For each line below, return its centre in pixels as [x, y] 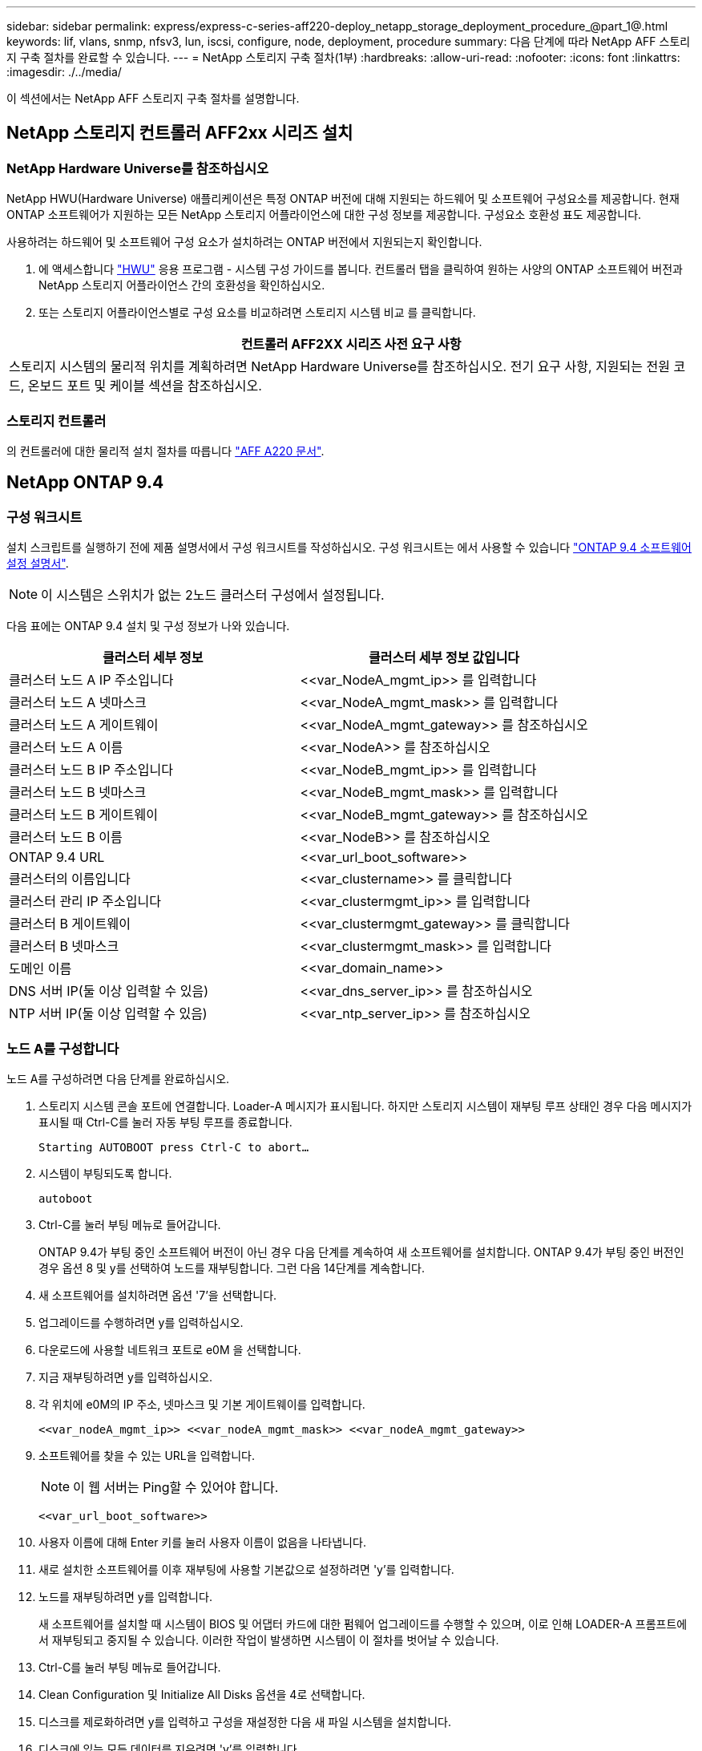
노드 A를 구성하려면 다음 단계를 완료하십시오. [118, 1078]
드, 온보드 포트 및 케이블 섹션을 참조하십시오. [135, 386]
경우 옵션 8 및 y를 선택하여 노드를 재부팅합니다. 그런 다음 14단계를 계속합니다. [232, 1268]
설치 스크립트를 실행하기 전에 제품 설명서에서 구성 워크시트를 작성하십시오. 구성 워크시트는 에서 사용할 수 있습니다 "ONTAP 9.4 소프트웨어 [349, 548]
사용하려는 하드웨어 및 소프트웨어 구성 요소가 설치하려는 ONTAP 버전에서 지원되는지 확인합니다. [244, 242]
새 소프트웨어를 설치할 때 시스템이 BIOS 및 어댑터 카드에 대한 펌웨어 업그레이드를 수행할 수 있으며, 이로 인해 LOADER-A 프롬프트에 [363, 1624]
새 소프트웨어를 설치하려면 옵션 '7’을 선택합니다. [158, 1295]
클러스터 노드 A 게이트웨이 [84, 725]
